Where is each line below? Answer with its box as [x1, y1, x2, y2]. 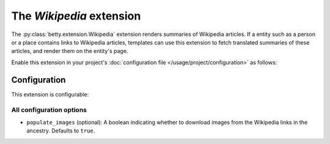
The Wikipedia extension [11, 9, 141, 23]
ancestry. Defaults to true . [26, 127, 95, 134]
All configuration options [11, 106, 87, 114]
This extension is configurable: [11, 90, 89, 98]
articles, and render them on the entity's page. [11, 48, 128, 55]
